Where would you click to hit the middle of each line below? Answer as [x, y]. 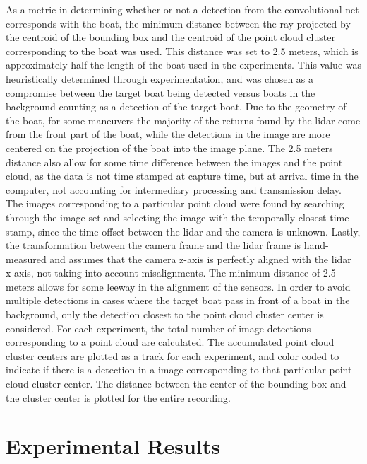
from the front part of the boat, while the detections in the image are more [168, 134]
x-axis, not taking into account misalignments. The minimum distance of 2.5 [171, 273]
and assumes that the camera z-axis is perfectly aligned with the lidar [200, 259]
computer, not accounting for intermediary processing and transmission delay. [174, 189]
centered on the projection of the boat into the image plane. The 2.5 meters [169, 147]
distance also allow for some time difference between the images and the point [174, 162]
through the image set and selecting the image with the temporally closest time [178, 217]
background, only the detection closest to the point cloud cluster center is [165, 314]
